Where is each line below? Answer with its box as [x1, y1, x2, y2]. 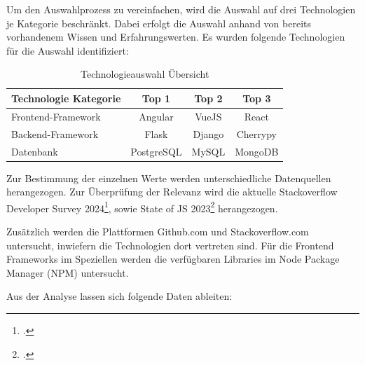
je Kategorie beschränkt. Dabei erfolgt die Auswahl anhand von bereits [6, 15, 311, 30]
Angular [139, 109, 174, 123]
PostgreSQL [130, 144, 182, 158]
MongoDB [235, 144, 279, 158]
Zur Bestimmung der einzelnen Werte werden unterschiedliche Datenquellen [6, 170, 331, 185]
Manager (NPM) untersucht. [6, 265, 129, 280]
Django [193, 126, 224, 141]
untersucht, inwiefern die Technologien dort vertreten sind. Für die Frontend [6, 237, 334, 252]
